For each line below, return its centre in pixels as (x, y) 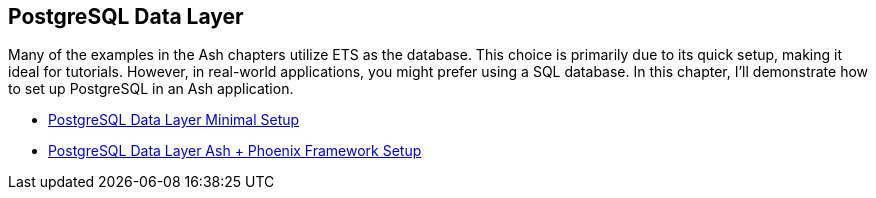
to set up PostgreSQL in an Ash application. (151, 89)
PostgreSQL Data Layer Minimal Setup (174, 120)
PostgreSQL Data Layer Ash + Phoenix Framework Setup (235, 151)
